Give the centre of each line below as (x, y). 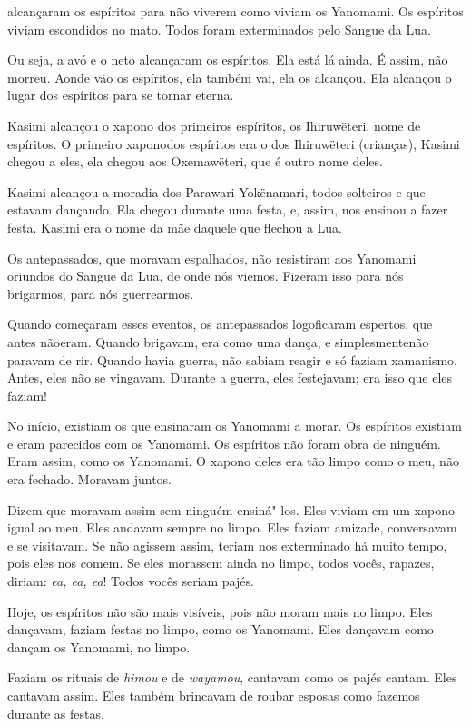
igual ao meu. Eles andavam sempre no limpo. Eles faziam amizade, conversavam (232, 527)
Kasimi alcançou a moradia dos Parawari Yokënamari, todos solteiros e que (216, 191)
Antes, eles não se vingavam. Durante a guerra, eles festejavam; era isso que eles (230, 378)
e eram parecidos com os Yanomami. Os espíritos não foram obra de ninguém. (224, 443)
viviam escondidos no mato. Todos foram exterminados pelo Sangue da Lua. (219, 29)
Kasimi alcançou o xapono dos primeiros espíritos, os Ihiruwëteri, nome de (214, 125)
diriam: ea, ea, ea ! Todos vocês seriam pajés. (131, 581)
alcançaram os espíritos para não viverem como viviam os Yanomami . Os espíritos (235, 11)
